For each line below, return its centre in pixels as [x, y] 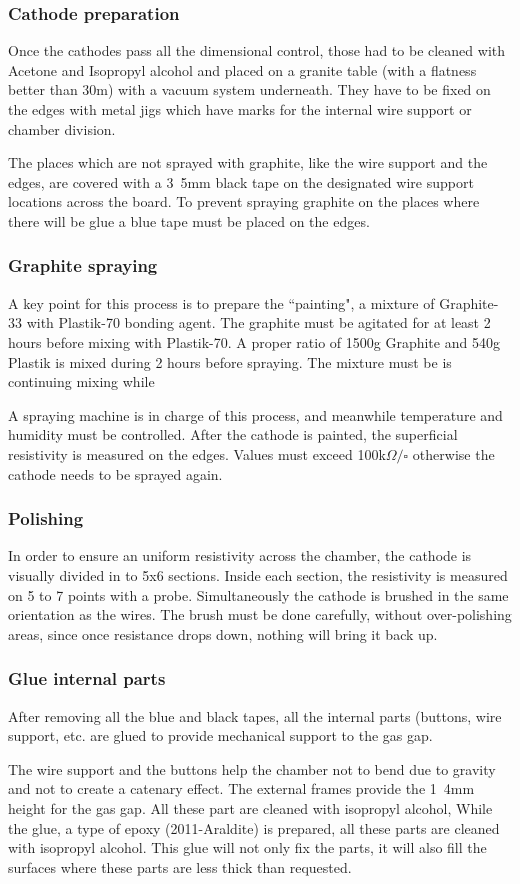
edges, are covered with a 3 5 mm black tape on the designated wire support [241, 181]
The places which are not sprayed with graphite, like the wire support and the [248, 162]
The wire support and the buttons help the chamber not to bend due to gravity [252, 768]
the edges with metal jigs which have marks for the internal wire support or [240, 109]
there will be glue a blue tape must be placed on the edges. [189, 220]
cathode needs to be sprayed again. [115, 473]
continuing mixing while [81, 381]
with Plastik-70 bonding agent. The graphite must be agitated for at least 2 [258, 322]
